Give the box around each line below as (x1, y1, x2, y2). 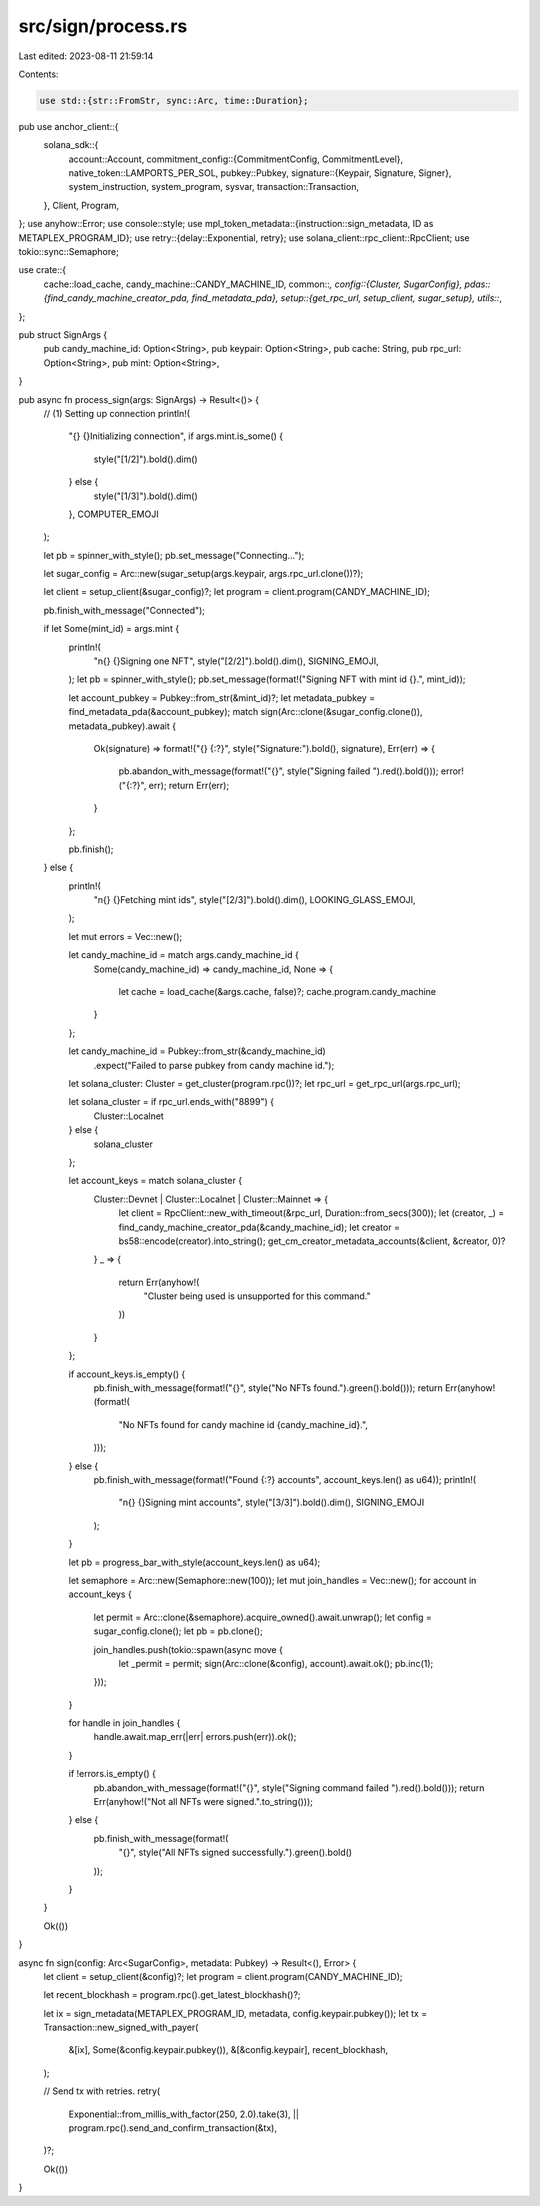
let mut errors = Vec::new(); (68, 930, 183, 942)
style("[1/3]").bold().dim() (93, 490, 199, 502)
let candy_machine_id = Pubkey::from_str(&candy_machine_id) (68, 1045, 327, 1057)
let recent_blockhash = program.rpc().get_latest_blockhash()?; (43, 1989, 301, 2001)
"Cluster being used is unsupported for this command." (143, 1290, 371, 1302)
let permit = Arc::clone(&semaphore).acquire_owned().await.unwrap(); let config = (93, 1611, 432, 1623)
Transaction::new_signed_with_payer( (43, 2021, 199, 2034)
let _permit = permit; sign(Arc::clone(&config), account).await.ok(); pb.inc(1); (118, 1657, 434, 1669)
